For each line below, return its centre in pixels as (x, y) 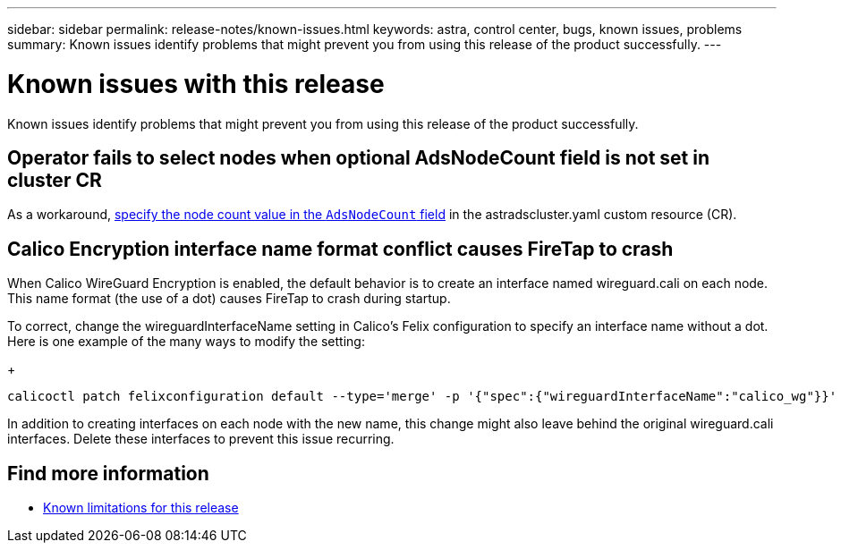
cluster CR (55, 180)
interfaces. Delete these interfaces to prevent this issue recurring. (201, 439)
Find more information (108, 473)
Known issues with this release (196, 84)
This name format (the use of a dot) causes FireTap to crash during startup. (229, 299)
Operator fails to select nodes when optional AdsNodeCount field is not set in (359, 157)
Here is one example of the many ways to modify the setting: (186, 342)
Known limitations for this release (141, 508)
